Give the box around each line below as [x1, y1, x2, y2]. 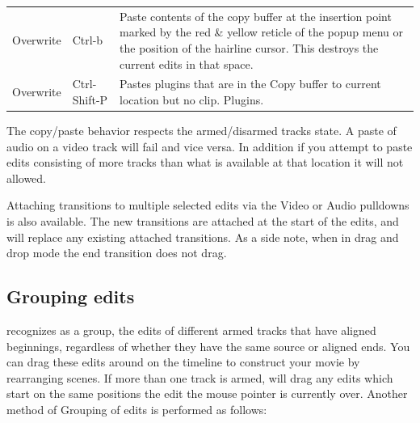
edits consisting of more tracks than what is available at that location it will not [6, 154, 404, 171]
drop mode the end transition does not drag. [6, 244, 227, 261]
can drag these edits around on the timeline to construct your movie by [6, 353, 360, 370]
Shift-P [72, 91, 108, 108]
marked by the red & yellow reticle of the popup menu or [120, 23, 403, 40]
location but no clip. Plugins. [120, 91, 264, 108]
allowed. [6, 169, 46, 186]
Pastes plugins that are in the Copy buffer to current [120, 75, 381, 92]
